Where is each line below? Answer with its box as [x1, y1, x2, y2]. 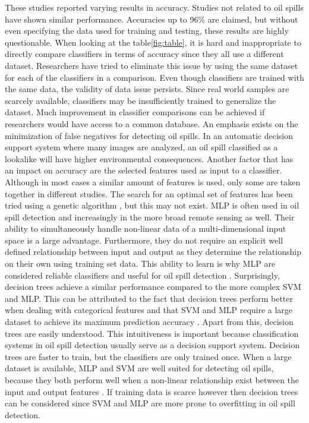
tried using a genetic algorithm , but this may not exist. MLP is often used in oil [5, 199, 299, 211]
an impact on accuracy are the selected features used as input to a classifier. [5, 164, 282, 176]
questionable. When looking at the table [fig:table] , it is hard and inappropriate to [5, 36, 301, 48]
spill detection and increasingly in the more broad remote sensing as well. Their [5, 210, 295, 223]
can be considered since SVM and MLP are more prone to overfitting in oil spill [5, 397, 295, 409]
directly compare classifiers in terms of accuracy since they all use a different [5, 48, 284, 60]
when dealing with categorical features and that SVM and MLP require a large [5, 304, 293, 316]
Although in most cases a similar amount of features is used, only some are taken [5, 175, 301, 188]
